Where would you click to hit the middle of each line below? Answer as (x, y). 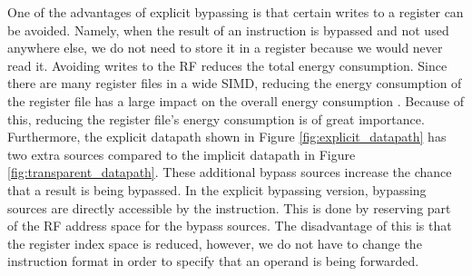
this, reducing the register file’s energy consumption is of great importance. (216, 118)
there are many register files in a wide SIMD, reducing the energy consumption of (235, 83)
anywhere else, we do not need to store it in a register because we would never (225, 48)
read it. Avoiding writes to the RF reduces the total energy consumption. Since (227, 65)
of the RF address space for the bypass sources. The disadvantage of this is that (230, 226)
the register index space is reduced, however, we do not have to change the (215, 243)
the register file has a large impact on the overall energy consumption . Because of (236, 100)
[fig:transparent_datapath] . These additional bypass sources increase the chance (230, 172)
